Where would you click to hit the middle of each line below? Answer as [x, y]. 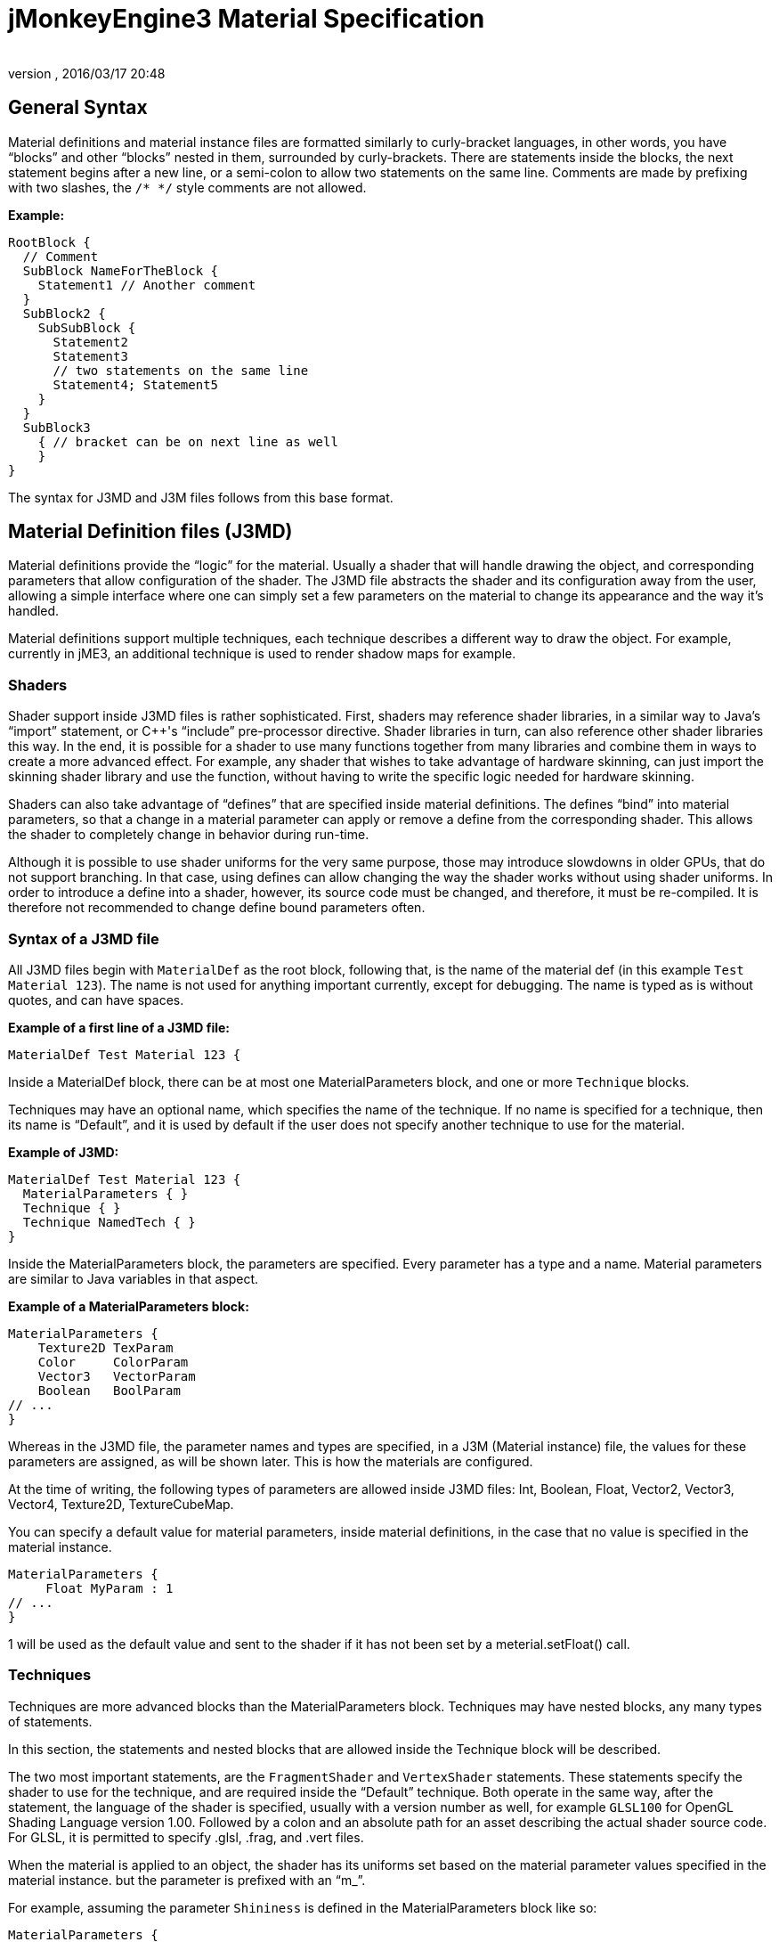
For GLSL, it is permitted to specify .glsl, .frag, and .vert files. [186, 1837]
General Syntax [78, 108]
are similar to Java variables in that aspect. [134, 1278]
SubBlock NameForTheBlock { [121, 270]
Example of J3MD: [64, 1152]
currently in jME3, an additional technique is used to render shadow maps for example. [262, 654]
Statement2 [90, 342]
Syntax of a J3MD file [84, 938]
